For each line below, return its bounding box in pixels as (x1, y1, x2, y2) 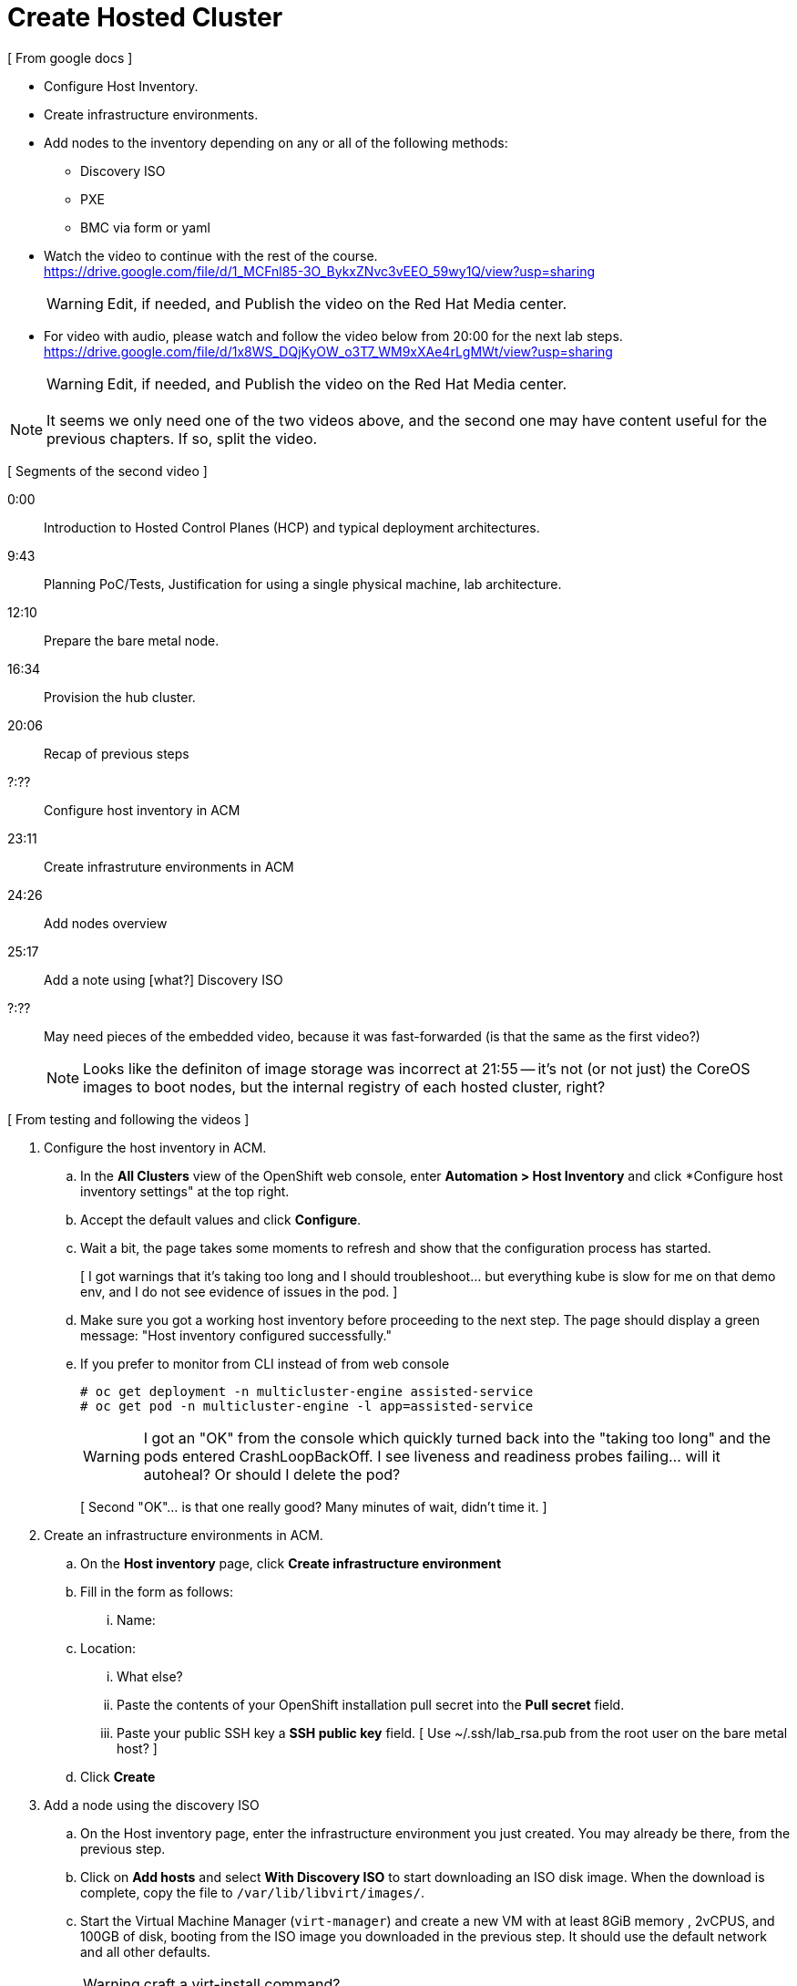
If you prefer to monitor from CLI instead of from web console (80, 1355, 450, 1371)
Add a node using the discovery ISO (44, 1796, 260, 1813)
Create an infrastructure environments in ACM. (44, 1526, 323, 1543)
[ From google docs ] (7, 49, 133, 66)
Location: (80, 1639, 136, 1656)
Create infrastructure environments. (44, 106, 259, 122)
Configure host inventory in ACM (44, 802, 240, 818)
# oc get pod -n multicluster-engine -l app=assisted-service (80, 1398, 534, 1413)
